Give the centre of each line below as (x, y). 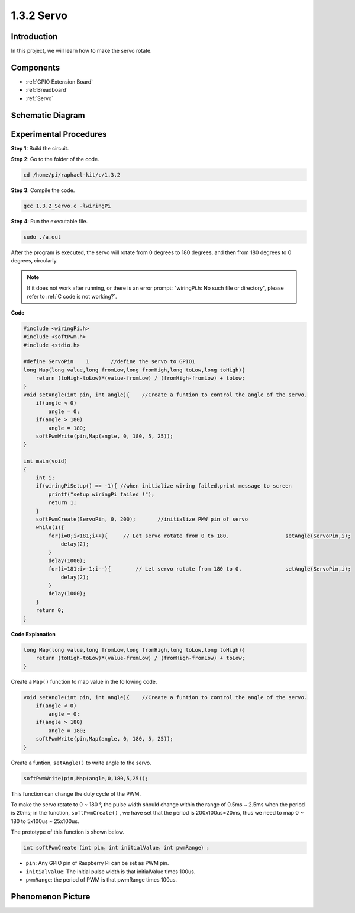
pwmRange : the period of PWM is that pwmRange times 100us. (101, 879)
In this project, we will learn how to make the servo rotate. (81, 51)
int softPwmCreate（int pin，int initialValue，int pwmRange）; (117, 848)
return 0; (50, 611)
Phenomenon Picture (51, 897)
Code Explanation (33, 634)
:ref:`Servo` (40, 98)
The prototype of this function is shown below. (67, 832)
